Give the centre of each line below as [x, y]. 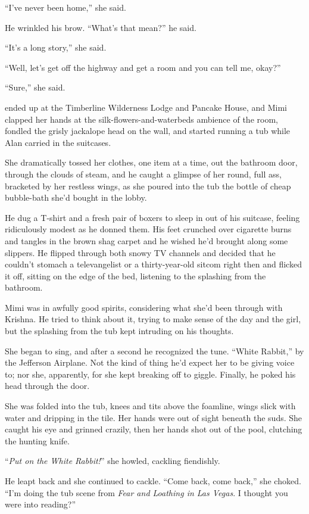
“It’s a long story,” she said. [56, 47]
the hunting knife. [37, 440]
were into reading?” [40, 504]
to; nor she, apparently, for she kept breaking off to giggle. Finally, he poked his [150, 374]
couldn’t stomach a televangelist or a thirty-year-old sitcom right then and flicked [153, 264]
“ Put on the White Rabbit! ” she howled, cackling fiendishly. [113, 461]
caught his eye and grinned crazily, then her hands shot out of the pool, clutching [154, 429]
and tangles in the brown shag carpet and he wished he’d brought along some [146, 240]
